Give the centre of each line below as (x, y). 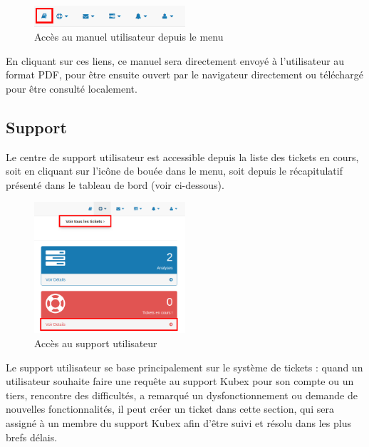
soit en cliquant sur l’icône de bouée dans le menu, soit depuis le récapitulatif (174, 171)
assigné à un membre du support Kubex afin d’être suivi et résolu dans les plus (178, 422)
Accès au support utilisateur (96, 343)
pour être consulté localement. (72, 88)
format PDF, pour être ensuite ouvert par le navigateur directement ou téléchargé (184, 74)
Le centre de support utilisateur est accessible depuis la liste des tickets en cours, (182, 156)
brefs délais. (32, 437)
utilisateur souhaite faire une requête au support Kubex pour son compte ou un (180, 381)
